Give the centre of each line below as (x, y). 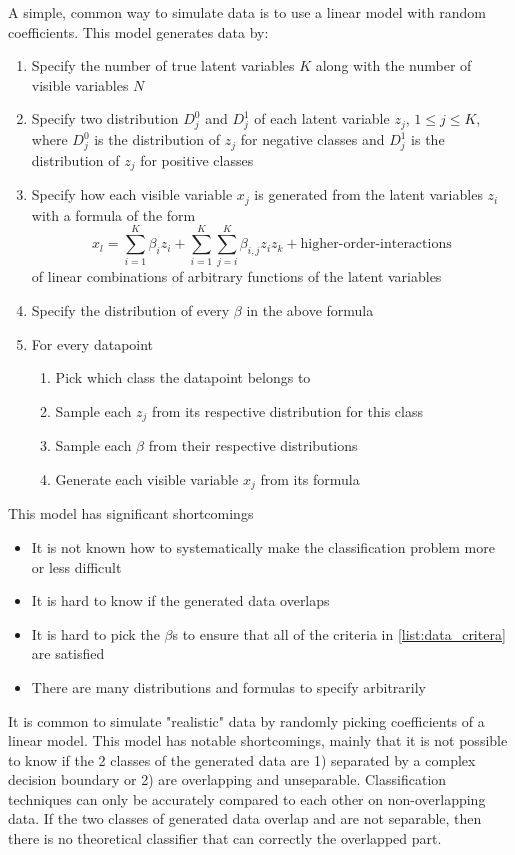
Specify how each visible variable (132, 194)
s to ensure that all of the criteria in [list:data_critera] (339, 633)
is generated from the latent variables (368, 194)
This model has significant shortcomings (131, 513)
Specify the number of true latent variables (163, 65)
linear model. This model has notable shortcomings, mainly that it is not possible (258, 740)
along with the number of (393, 65)
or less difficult (76, 566)
